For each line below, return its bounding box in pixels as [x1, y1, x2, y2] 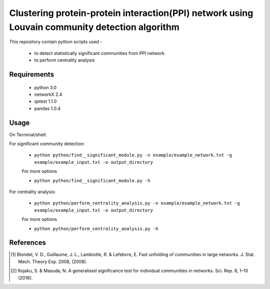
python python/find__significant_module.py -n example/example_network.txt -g [34, 152, 232, 158]
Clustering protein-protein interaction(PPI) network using [9, 7, 253, 18]
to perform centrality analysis [34, 57, 95, 63]
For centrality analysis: [9, 189, 56, 195]
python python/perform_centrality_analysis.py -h [34, 226, 158, 232]
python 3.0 [34, 84, 57, 90]
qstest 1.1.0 [34, 98, 57, 104]
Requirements [9, 70, 54, 78]
